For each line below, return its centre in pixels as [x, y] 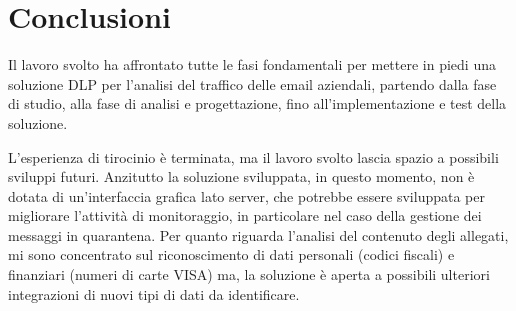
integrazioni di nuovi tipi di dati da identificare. [154, 293]
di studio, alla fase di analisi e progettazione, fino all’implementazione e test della [257, 103]
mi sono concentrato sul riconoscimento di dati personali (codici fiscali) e [231, 254]
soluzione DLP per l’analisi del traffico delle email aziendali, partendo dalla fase [252, 83]
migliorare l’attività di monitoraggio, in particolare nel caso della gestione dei [245, 215]
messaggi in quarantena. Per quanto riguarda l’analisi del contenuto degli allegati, [258, 234]
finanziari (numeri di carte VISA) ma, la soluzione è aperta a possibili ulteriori [249, 274]
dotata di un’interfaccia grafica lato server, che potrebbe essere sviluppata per [246, 195]
